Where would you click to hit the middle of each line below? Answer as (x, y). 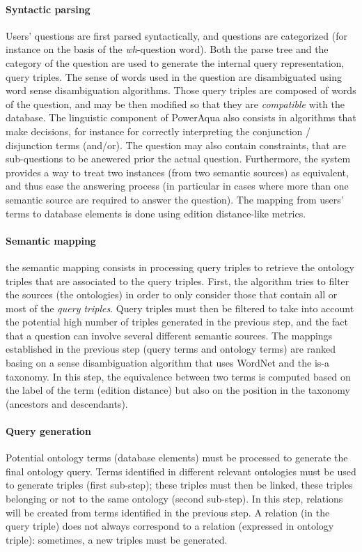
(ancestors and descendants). (67, 403)
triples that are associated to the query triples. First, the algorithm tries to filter (178, 281)
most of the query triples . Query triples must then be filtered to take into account (180, 308)
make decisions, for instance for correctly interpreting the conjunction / (158, 131)
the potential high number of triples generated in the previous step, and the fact (177, 322)
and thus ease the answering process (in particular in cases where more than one (177, 186)
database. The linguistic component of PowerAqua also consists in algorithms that (181, 117)
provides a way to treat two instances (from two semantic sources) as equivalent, (177, 172)
